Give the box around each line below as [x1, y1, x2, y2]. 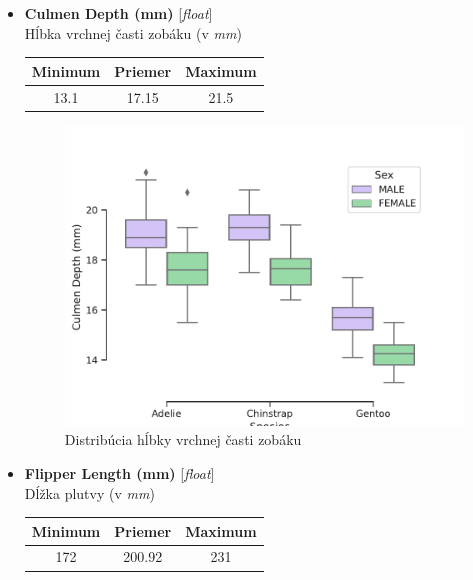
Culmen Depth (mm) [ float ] [24, 3, 213, 23]
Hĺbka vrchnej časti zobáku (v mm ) [24, 22, 242, 43]
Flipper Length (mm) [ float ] [24, 462, 215, 483]
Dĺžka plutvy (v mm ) [24, 482, 155, 503]
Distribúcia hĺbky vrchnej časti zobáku [64, 429, 302, 450]
